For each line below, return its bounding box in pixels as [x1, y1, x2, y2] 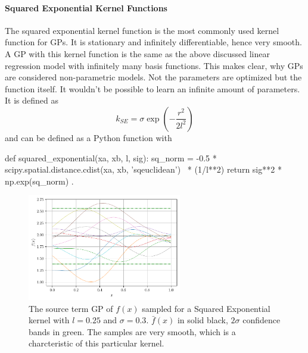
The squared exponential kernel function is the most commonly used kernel [5, 24, 279, 36]
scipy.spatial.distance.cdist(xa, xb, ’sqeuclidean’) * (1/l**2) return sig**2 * [5, 163, 282, 176]
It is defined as [5, 94, 58, 107]
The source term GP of [29, 302, 113, 314]
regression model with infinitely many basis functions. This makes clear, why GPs [5, 59, 303, 71]
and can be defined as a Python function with [5, 131, 172, 143]
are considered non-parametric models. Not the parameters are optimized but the [5, 71, 302, 83]
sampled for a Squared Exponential [142, 302, 270, 314]
